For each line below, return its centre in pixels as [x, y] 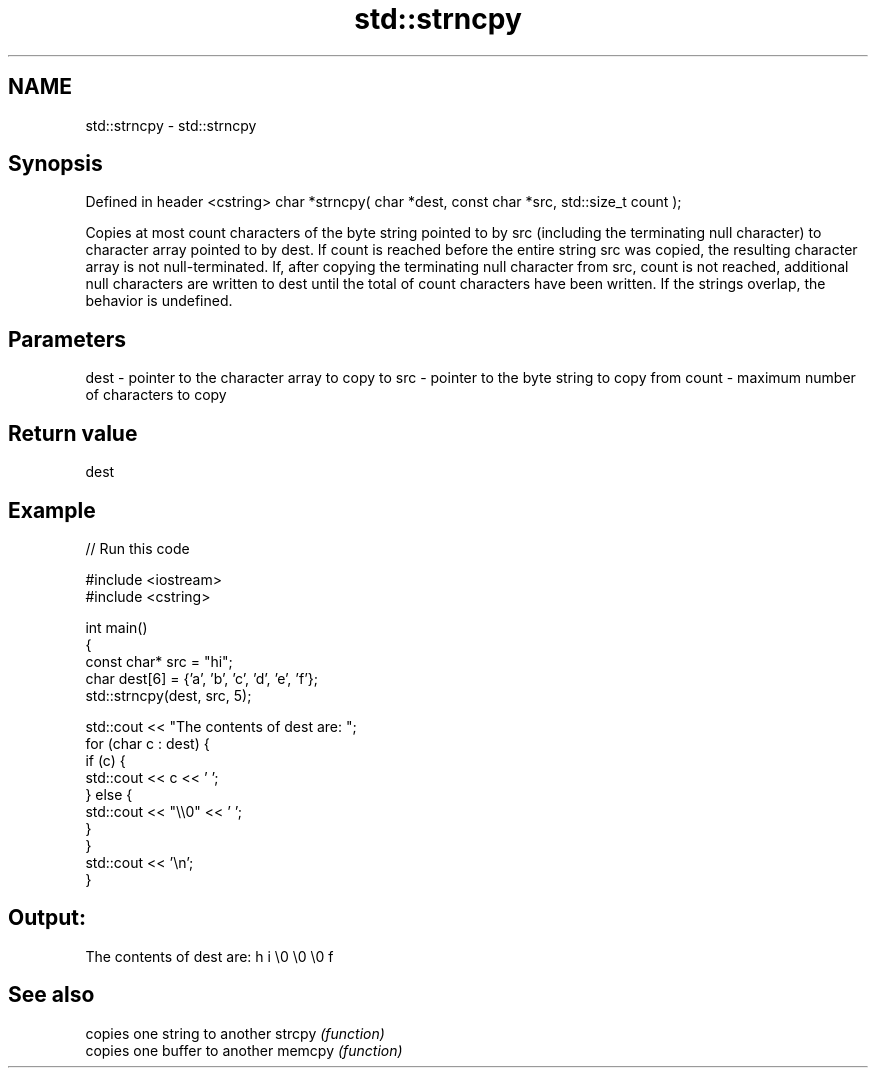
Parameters [67, 339]
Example [52, 510]
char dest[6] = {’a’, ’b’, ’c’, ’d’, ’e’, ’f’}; [201, 678]
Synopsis [55, 164]
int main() [116, 627]
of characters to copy [156, 395]
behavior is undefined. [159, 301]
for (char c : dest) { [147, 743]
